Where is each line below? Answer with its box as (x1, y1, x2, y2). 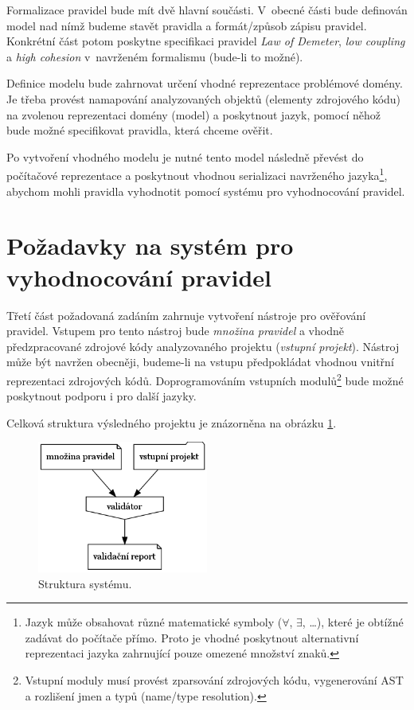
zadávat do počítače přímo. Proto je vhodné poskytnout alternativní (25, 629, 359, 646)
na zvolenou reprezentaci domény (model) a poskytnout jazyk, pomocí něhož (6, 106, 381, 123)
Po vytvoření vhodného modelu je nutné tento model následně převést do (6, 148, 364, 165)
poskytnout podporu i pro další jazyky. (6, 388, 197, 404)
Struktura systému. (38, 575, 132, 591)
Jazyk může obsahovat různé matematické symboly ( (25, 614, 283, 630)
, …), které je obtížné (302, 614, 404, 630)
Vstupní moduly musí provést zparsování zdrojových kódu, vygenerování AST (25, 672, 404, 688)
